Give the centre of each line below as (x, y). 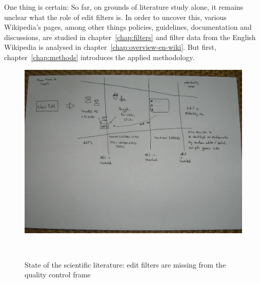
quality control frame (58, 275)
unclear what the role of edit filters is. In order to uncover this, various (115, 17)
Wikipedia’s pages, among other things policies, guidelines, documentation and (128, 27)
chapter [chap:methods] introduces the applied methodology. (99, 57)
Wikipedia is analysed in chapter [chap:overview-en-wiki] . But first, (110, 47)
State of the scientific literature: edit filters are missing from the (125, 264)
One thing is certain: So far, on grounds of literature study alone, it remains (124, 7)
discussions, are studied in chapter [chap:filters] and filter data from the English (130, 37)
